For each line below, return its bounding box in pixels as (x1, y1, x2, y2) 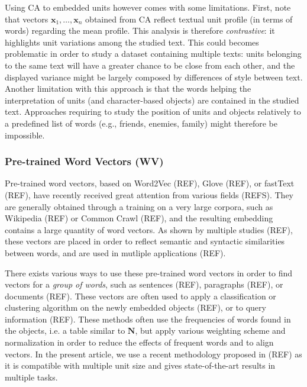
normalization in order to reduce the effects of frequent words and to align (5, 336, 274, 349)
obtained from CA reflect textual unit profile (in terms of (85, 12, 293, 25)
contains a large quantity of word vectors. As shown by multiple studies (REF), (5, 223, 293, 236)
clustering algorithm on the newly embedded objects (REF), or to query (5, 301, 266, 314)
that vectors (5, 12, 49, 25)
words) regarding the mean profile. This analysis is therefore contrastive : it (5, 24, 275, 37)
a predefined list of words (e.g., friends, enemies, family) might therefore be (5, 117, 277, 129)
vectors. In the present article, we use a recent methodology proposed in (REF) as (5, 347, 302, 360)
